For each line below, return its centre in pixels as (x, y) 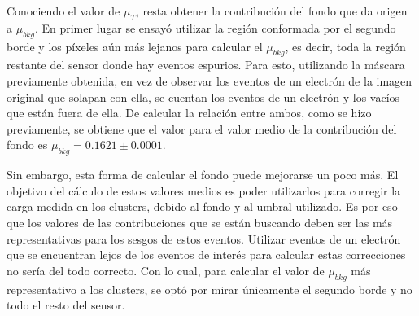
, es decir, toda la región (345, 46)
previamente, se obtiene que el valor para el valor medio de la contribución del (202, 128)
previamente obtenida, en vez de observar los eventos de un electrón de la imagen (209, 80)
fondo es (27, 145)
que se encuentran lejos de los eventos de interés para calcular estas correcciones (206, 255)
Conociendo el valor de (63, 11)
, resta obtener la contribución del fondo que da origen (271, 11)
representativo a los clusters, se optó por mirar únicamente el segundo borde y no (209, 289)
